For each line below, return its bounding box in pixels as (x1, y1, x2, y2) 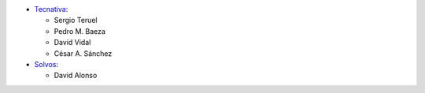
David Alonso (54, 71, 98, 80)
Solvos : (34, 59, 59, 69)
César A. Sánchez (54, 48, 113, 58)
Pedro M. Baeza (54, 26, 106, 35)
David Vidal (54, 38, 91, 47)
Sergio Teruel (54, 16, 98, 25)
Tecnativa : (34, 5, 68, 13)
